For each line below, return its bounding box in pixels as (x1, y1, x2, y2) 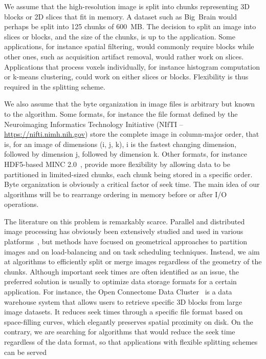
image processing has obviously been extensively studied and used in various (4, 226, 243, 237)
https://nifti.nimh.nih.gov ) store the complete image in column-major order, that (4, 129, 259, 139)
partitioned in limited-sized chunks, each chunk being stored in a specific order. (4, 168, 253, 179)
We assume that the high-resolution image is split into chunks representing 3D (4, 1, 250, 11)
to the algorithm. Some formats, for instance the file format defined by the (4, 108, 238, 119)
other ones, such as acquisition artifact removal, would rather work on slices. (4, 51, 244, 61)
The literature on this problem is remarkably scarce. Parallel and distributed (4, 216, 245, 226)
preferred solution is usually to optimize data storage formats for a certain (4, 276, 237, 287)
